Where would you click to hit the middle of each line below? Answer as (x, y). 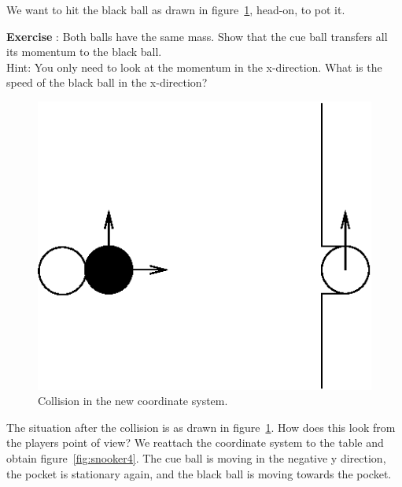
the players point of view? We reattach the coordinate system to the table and (195, 442)
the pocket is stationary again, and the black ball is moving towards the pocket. (199, 473)
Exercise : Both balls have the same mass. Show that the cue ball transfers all (197, 36)
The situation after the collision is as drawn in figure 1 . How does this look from (201, 427)
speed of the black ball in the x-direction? (107, 82)
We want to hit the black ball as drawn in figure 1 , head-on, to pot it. (176, 9)
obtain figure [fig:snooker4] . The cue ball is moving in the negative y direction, (196, 458)
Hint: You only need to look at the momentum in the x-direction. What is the (194, 67)
